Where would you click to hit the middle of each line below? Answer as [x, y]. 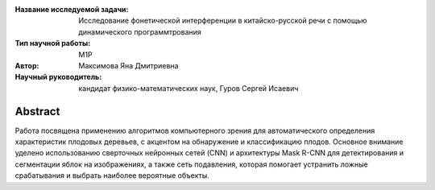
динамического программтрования [140, 31]
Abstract [37, 112]
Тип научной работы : [53, 43]
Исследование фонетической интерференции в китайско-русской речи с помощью [223, 21]
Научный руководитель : [58, 77]
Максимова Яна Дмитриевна [128, 65]
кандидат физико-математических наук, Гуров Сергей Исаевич [188, 88]
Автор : [27, 65]
